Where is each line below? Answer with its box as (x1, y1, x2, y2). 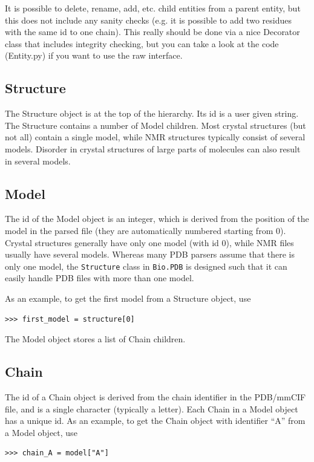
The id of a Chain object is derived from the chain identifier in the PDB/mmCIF (5, 390, 306, 403)
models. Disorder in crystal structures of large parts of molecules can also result (5, 142, 301, 155)
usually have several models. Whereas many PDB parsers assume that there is (5, 248, 295, 261)
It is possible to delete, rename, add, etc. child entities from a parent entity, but (5, 2, 301, 14)
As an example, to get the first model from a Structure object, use (5, 291, 251, 304)
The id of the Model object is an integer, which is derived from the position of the (5, 212, 309, 225)
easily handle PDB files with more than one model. (5, 272, 194, 284)
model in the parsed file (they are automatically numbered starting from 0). (5, 224, 286, 236)
